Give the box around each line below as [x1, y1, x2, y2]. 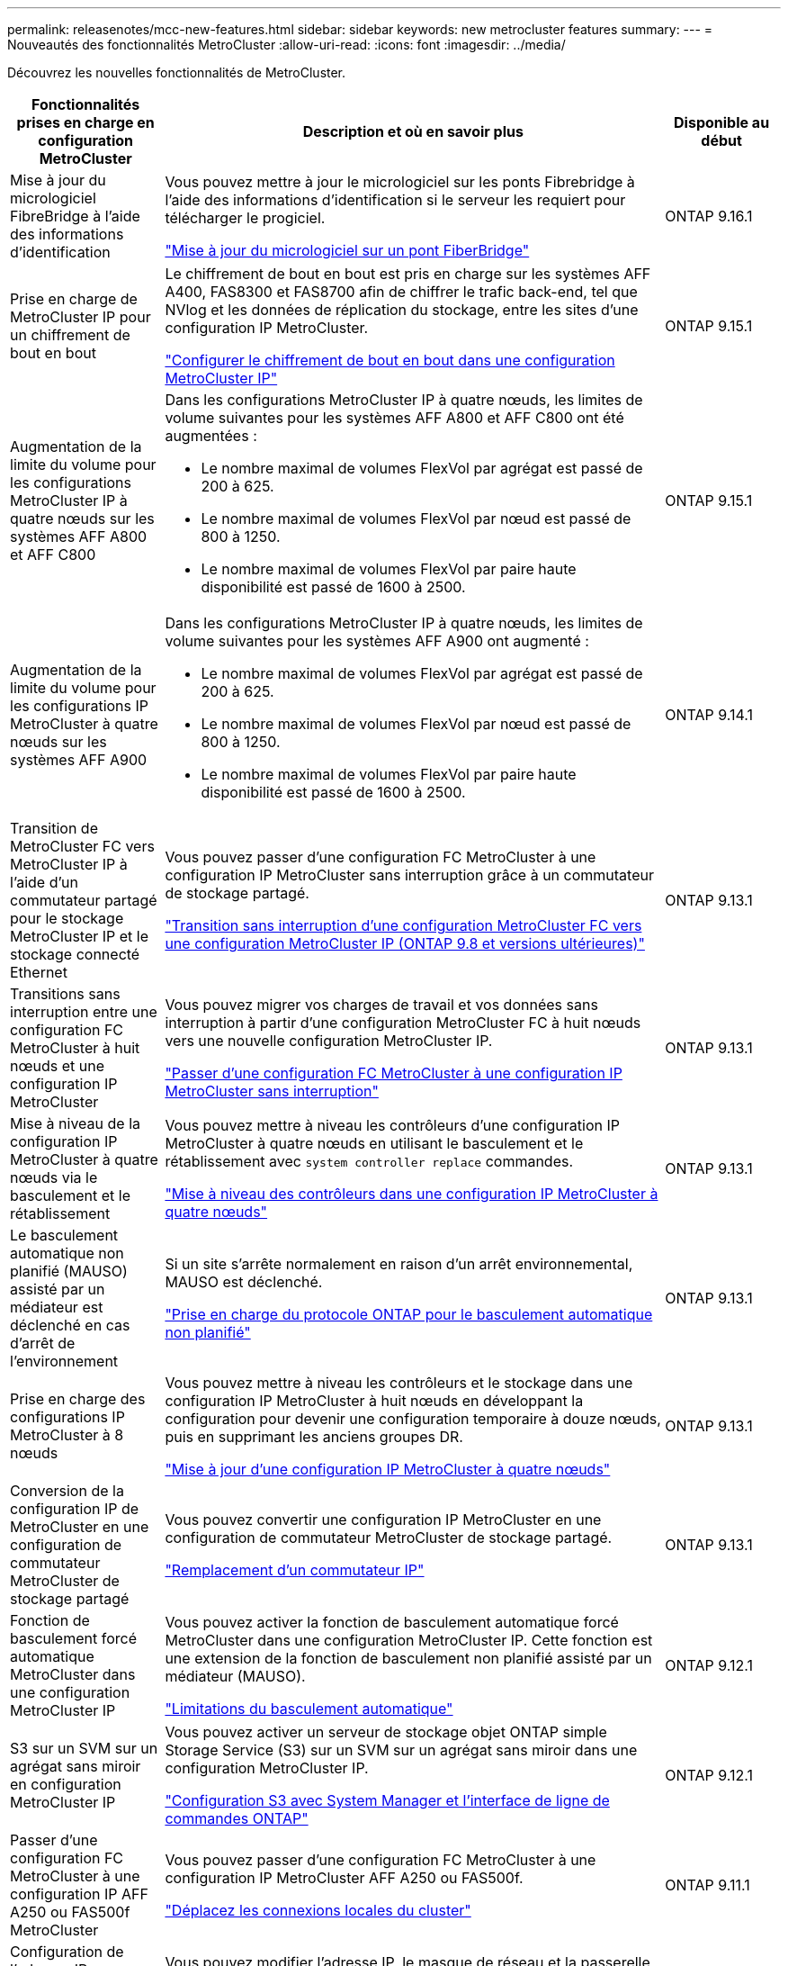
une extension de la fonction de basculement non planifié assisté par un [165, 1649, 652, 1667]
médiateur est [10, 1298, 103, 1316]
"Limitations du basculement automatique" [165, 1700, 453, 1718]
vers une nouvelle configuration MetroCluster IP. [165, 1032, 493, 1050]
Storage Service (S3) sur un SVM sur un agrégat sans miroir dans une [165, 1741, 638, 1759]
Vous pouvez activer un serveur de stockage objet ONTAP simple [165, 1723, 607, 1741]
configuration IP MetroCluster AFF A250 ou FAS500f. [165, 1869, 524, 1887]
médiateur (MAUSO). [165, 1667, 306, 1685]
